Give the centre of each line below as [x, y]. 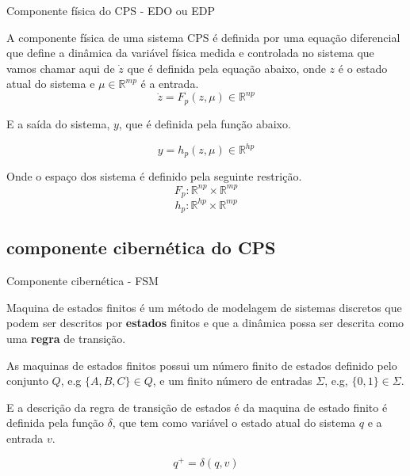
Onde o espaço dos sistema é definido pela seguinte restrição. [154, 176]
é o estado [363, 68]
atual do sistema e [51, 84]
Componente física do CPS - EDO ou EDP [111, 10]
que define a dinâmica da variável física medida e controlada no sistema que [190, 53]
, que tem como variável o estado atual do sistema [234, 423]
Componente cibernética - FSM [82, 281]
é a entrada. [170, 84]
